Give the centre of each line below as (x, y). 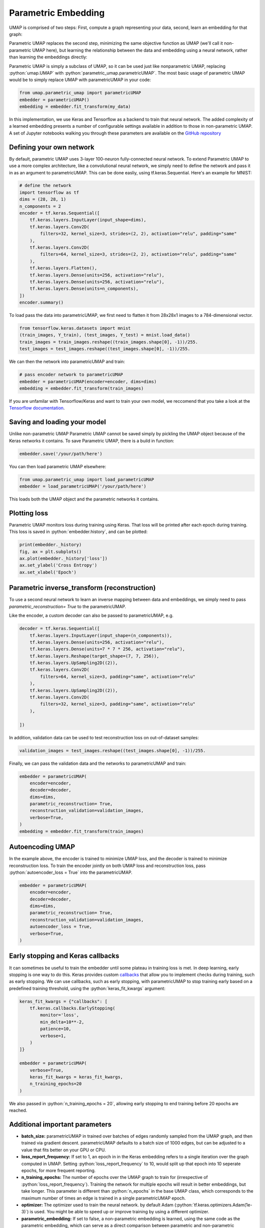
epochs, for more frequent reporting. (58, 1171)
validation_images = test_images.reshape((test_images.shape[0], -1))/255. (113, 751)
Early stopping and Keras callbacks (64, 956)
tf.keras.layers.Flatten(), (64, 268)
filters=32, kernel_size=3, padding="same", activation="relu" (118, 704)
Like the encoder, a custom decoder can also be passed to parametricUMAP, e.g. (91, 615)
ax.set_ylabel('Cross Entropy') (58, 565)
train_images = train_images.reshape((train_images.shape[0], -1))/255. (109, 342)
